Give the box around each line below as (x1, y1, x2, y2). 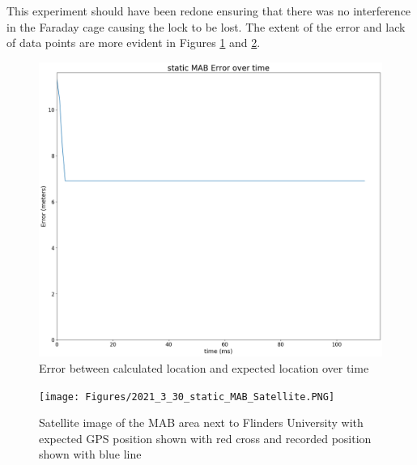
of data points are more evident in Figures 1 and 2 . (6, 34, 261, 51)
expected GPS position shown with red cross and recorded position (39, 429, 372, 446)
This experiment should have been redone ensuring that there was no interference (6, 2, 411, 19)
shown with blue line (39, 446, 142, 463)
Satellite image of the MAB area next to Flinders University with (39, 414, 364, 431)
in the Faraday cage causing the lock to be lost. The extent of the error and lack (6, 18, 406, 35)
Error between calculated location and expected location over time (39, 359, 369, 376)
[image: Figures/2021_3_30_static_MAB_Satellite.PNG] (39, 390, 335, 403)
